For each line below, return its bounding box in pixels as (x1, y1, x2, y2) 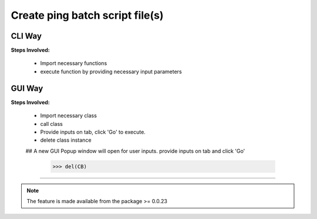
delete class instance (40, 136, 92, 143)
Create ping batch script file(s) (11, 9, 164, 22)
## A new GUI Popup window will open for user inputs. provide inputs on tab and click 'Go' (25, 147, 245, 155)
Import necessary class (40, 112, 97, 119)
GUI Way (11, 83, 43, 93)
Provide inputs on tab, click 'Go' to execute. (40, 128, 146, 135)
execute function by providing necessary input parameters (40, 68, 182, 75)
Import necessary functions (40, 60, 107, 67)
